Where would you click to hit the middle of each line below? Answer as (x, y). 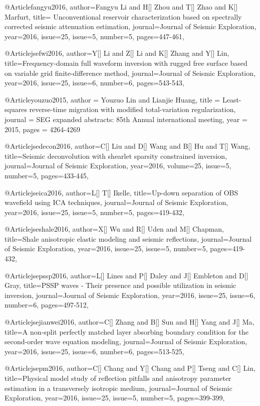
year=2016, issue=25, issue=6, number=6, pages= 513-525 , (94, 351)
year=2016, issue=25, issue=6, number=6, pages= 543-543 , (94, 83)
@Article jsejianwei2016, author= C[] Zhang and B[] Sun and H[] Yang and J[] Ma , (129, 322)
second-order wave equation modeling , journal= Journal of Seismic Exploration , (126, 341)
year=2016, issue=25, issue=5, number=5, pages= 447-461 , (94, 36)
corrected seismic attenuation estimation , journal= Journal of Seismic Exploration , (131, 26)
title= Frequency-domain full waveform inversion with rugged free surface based (126, 63)
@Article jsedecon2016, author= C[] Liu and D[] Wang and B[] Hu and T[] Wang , (127, 146)
